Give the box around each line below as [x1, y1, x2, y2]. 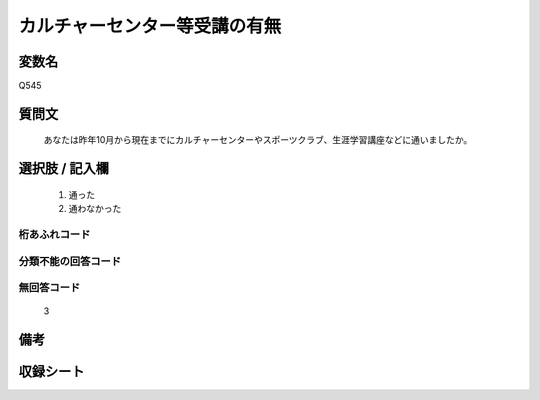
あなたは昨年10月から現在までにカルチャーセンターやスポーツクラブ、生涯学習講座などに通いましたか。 [43, 134, 473, 146]
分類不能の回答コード [18, 254, 122, 268]
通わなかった [68, 203, 122, 215]
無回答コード [18, 281, 81, 295]
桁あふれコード [18, 228, 91, 242]
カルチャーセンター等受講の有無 [18, 15, 282, 37]
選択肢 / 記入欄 [18, 160, 110, 177]
